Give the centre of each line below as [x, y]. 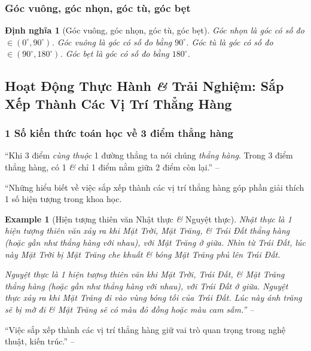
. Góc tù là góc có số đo [230, 42]
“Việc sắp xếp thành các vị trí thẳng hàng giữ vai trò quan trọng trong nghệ [145, 329]
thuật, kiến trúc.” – [40, 341]
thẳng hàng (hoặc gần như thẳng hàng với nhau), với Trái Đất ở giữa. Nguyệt [147, 286]
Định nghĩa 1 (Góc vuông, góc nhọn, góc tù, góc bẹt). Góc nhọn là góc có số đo [155, 30]
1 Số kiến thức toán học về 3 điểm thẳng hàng [119, 133]
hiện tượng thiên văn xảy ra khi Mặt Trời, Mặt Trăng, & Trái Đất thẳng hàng [147, 231]
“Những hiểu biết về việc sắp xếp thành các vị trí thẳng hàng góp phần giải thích [155, 187]
